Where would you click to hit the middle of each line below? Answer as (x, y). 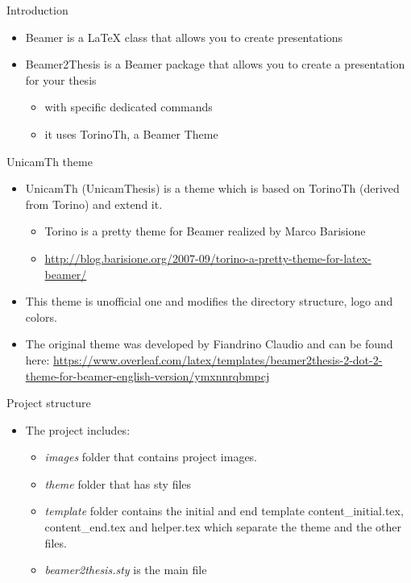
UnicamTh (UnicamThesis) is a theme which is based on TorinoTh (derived (212, 188)
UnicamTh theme (50, 161)
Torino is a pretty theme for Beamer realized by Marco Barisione (205, 231)
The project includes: (78, 429)
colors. (41, 316)
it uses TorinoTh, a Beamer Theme (131, 133)
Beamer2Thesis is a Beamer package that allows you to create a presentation (215, 64)
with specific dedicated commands (129, 107)
